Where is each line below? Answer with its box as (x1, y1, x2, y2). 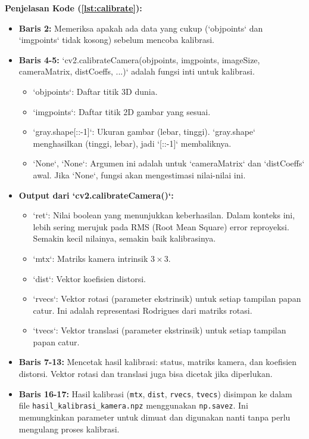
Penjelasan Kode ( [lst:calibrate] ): (5, 2, 142, 14)
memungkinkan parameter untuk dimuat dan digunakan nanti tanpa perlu (18, 410, 291, 423)
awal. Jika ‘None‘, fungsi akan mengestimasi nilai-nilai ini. (33, 168, 246, 181)
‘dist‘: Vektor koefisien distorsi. (33, 272, 146, 285)
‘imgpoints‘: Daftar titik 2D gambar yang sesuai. (33, 105, 211, 118)
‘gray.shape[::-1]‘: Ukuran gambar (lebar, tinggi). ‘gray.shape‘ (33, 125, 255, 138)
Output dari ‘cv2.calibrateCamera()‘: (18, 188, 174, 201)
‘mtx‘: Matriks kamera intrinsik (33, 252, 148, 264)
